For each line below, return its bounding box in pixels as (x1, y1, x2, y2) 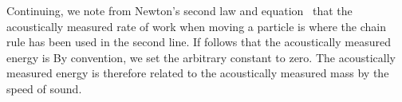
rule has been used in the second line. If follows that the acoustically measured (6, 33, 391, 50)
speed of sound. (6, 80, 82, 96)
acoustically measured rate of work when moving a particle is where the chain (6, 18, 386, 34)
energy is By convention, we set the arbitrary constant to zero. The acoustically (6, 49, 396, 65)
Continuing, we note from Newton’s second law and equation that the (6, 2, 353, 18)
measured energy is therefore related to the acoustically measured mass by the (6, 65, 389, 81)
